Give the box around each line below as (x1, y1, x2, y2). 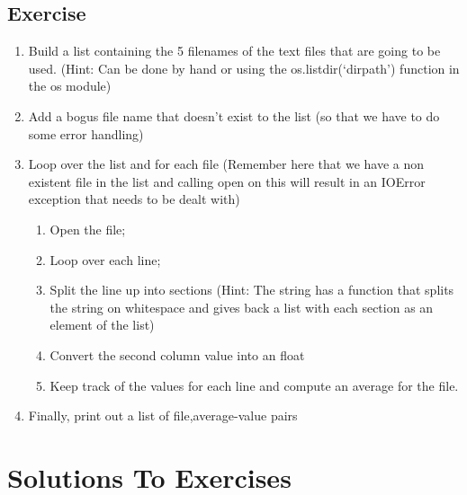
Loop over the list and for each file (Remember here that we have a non (28, 155, 425, 173)
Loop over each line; (49, 250, 161, 269)
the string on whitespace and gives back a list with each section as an (49, 297, 434, 316)
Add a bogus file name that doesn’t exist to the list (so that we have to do (28, 106, 440, 125)
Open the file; (49, 219, 126, 238)
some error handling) (28, 124, 144, 143)
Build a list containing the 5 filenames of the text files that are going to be (28, 41, 441, 60)
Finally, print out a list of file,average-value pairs (28, 406, 298, 425)
